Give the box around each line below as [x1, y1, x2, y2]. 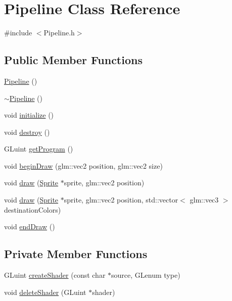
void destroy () [4, 126, 50, 137]
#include [4, 27, 32, 38]
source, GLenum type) [111, 270, 180, 280]
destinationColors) [4, 204, 61, 215]
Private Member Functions [4, 246, 148, 262]
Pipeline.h [43, 27, 75, 38]
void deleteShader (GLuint [4, 286, 86, 297]
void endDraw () [4, 221, 55, 232]
